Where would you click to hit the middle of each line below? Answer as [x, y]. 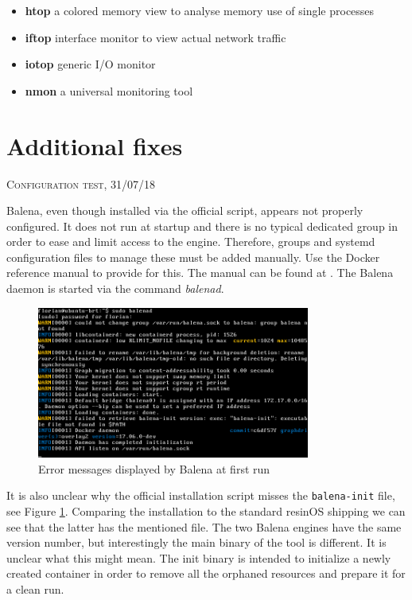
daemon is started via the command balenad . [115, 288]
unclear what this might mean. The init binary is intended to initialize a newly [199, 557]
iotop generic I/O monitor [90, 64]
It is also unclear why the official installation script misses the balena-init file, [201, 495]
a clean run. [35, 588]
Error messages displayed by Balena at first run [154, 468]
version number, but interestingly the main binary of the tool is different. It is [196, 542]
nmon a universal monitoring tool [109, 90]
